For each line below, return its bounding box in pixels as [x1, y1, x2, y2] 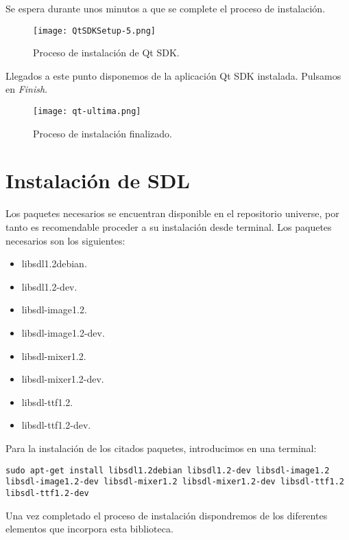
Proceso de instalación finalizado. [33, 126, 173, 140]
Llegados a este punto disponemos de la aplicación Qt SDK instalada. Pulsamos [5, 68, 341, 82]
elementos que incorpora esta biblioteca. [5, 521, 173, 536]
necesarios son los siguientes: [5, 233, 125, 247]
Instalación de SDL [5, 166, 190, 194]
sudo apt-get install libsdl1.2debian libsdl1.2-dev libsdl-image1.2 [5, 465, 330, 475]
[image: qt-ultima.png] [33, 106, 141, 117]
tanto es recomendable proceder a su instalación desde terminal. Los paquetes [5, 220, 332, 234]
